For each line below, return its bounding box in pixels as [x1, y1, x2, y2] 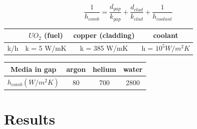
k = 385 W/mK [79, 43, 128, 53]
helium [92, 64, 117, 74]
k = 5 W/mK [25, 43, 67, 53]
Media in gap [10, 64, 57, 74]
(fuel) [44, 30, 63, 40]
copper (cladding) [73, 30, 135, 40]
